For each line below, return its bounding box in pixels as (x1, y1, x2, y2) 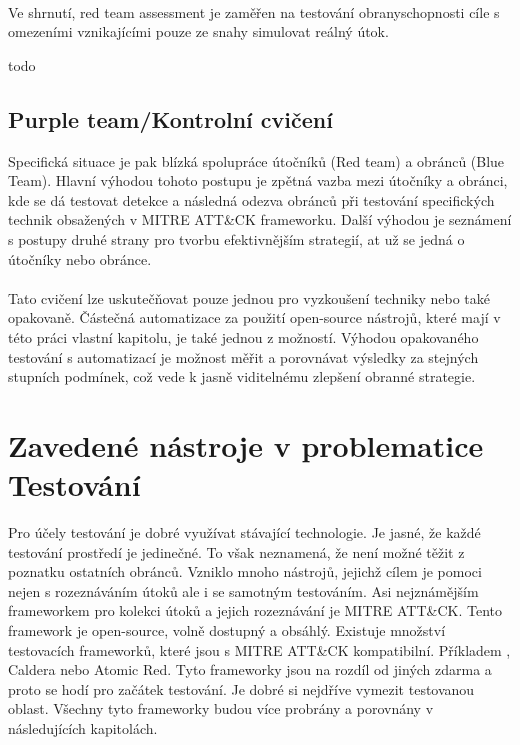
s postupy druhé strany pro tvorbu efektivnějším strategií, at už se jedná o (8, 228, 465, 249)
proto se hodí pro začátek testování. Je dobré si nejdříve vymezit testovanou (8, 678, 475, 699)
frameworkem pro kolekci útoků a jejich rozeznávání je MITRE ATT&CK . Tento (8, 600, 503, 621)
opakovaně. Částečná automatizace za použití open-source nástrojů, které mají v (8, 307, 501, 328)
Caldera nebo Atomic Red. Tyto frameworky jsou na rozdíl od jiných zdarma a (8, 659, 492, 680)
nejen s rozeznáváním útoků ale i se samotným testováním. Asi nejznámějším (8, 580, 479, 601)
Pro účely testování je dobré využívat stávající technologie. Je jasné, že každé (8, 522, 481, 543)
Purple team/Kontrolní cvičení (8, 103, 333, 134)
